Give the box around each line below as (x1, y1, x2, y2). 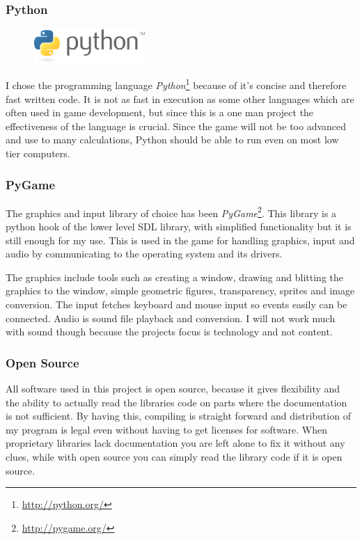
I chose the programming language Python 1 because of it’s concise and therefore (6, 76, 347, 93)
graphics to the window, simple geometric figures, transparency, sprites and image (6, 283, 355, 298)
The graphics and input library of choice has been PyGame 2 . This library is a (6, 203, 337, 220)
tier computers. (6, 145, 70, 160)
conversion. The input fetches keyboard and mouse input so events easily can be (6, 297, 347, 312)
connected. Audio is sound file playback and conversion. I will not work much (6, 310, 336, 325)
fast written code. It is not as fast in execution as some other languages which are (6, 91, 354, 106)
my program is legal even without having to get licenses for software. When (6, 422, 328, 436)
